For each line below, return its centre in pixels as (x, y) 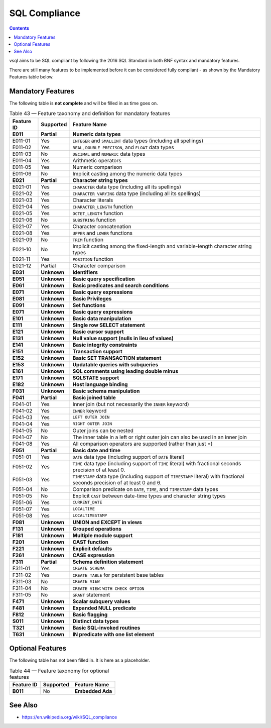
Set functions (89, 305)
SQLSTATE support (96, 378)
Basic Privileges (92, 298)
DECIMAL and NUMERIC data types (109, 154)
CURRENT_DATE (87, 502)
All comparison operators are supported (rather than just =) (143, 444)
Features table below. (31, 77)
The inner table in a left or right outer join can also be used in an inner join (160, 437)
